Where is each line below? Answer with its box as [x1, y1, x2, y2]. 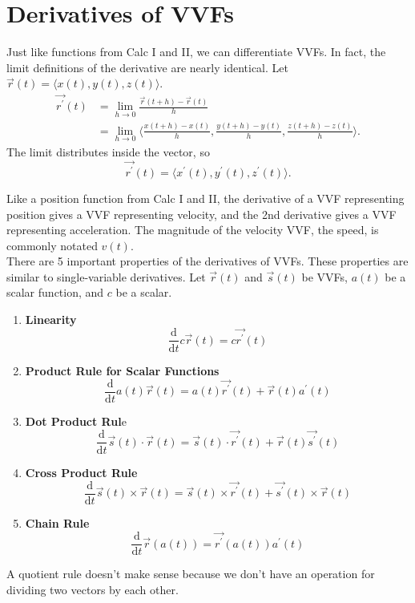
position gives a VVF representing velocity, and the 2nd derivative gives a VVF [6, 205, 397, 222]
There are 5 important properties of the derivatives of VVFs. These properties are [6, 253, 409, 269]
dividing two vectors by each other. [6, 581, 179, 598]
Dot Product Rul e [25, 413, 127, 430]
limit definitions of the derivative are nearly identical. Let [6, 59, 288, 75]
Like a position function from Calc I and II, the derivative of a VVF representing [6, 189, 405, 206]
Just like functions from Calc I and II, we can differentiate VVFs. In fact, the [6, 43, 386, 60]
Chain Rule [25, 515, 90, 531]
